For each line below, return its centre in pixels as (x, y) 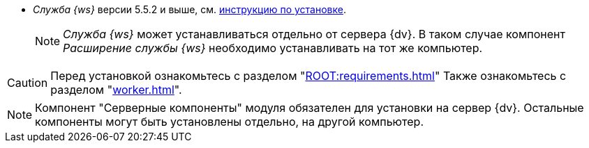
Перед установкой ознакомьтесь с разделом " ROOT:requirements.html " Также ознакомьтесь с (308, 76)
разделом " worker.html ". (116, 90)
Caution (28, 83)
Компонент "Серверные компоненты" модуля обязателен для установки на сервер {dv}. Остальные (310, 108)
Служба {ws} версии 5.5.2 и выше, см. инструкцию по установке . (189, 9)
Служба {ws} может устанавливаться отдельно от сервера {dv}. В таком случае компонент (314, 34)
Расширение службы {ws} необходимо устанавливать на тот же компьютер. (273, 48)
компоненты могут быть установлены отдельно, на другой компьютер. (230, 122)
